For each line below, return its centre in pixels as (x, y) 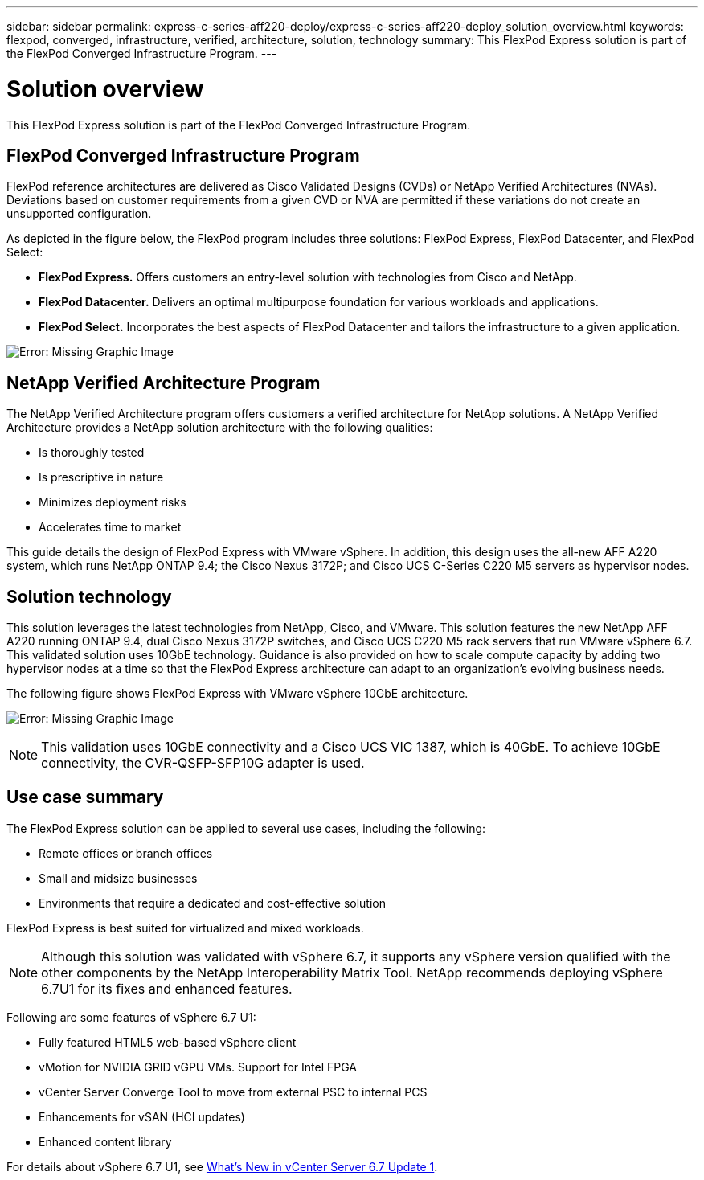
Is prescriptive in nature (101, 477)
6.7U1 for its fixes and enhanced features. (167, 988)
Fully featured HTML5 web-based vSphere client (168, 1042)
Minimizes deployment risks (113, 502)
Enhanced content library (105, 1141)
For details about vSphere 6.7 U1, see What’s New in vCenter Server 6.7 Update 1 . (222, 1166)
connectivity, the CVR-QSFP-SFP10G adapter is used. (203, 763)
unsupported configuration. (79, 214)
